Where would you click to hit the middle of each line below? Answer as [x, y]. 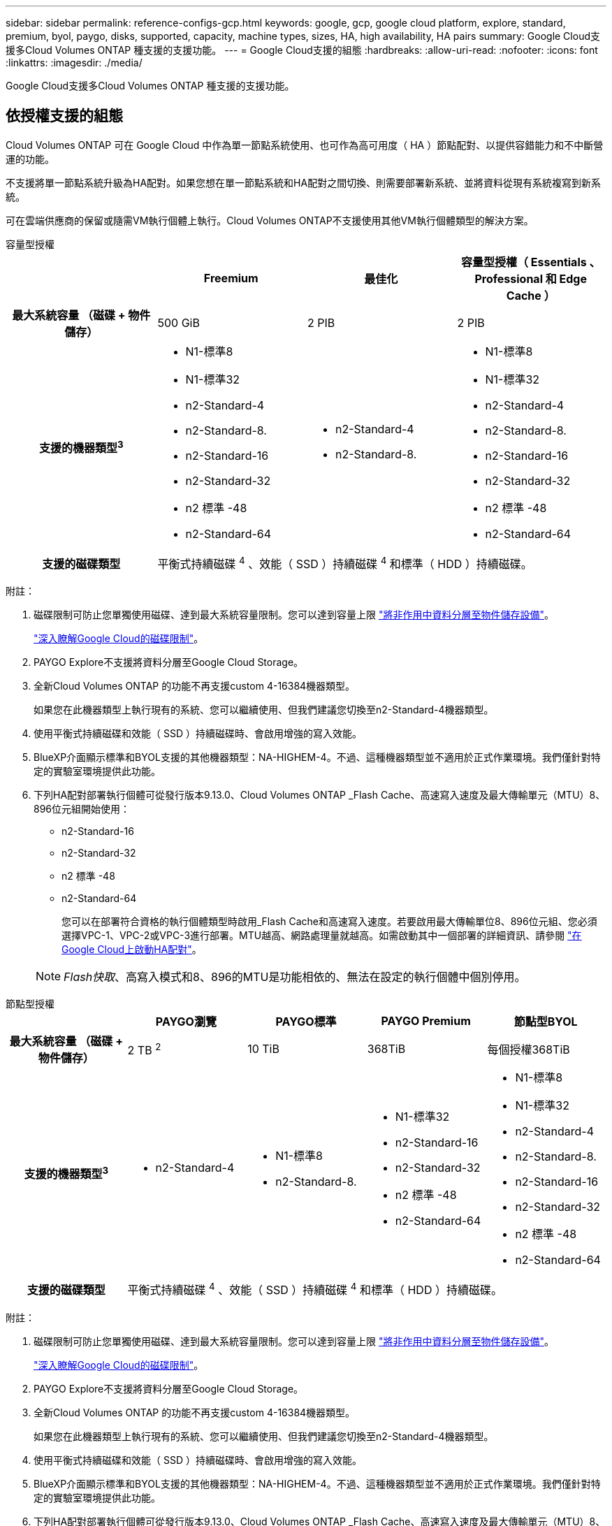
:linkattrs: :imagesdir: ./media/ [74, 63]
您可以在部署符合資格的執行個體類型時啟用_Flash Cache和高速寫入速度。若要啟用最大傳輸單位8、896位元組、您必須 [329, 922]
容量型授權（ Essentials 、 [531, 262]
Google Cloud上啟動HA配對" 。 [132, 950]
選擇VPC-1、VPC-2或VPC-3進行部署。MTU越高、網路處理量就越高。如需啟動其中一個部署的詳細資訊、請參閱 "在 [322, 936]
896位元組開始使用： [82, 809]
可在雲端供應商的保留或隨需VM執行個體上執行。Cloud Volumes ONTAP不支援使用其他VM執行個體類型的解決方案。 [270, 220]
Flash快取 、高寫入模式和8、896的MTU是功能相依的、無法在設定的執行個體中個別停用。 [295, 977]
